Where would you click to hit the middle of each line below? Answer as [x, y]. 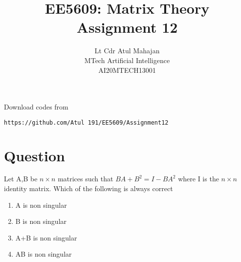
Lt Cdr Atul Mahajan [127, 51]
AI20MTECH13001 [127, 70]
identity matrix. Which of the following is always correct [88, 188]
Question [34, 155]
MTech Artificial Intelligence [127, 60]
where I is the [198, 179]
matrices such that [86, 179]
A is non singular [41, 205]
